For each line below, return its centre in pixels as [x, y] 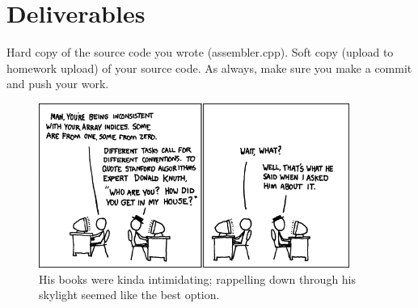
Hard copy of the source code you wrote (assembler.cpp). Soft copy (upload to [200, 52]
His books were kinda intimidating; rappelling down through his [198, 278]
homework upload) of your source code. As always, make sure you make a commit [209, 68]
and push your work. [58, 84]
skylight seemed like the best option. [129, 295]
